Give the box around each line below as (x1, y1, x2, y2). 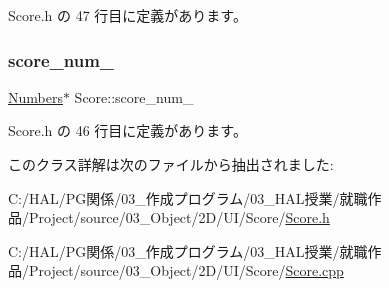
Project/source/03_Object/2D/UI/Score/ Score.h (28, 207, 330, 228)
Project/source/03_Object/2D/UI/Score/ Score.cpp (28, 260, 344, 281)
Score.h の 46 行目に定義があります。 (8, 120, 247, 141)
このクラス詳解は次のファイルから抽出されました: (8, 154, 334, 174)
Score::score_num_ (74, 86, 194, 107)
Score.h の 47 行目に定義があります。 (8, 5, 247, 25)
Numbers (8, 86, 63, 107)
